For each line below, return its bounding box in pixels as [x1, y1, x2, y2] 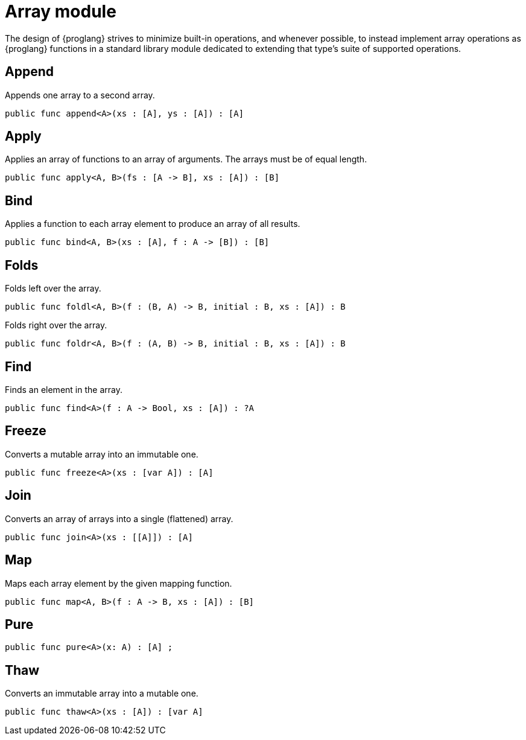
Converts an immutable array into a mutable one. [5, 688, 198, 699]
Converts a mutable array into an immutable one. [5, 448, 198, 459]
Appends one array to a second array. [5, 89, 155, 100]
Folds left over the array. [5, 283, 101, 294]
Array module [5, 1, 116, 22]
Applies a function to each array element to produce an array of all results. [5, 218, 300, 229]
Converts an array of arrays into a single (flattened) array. [5, 513, 233, 524]
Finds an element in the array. [5, 384, 122, 395]
